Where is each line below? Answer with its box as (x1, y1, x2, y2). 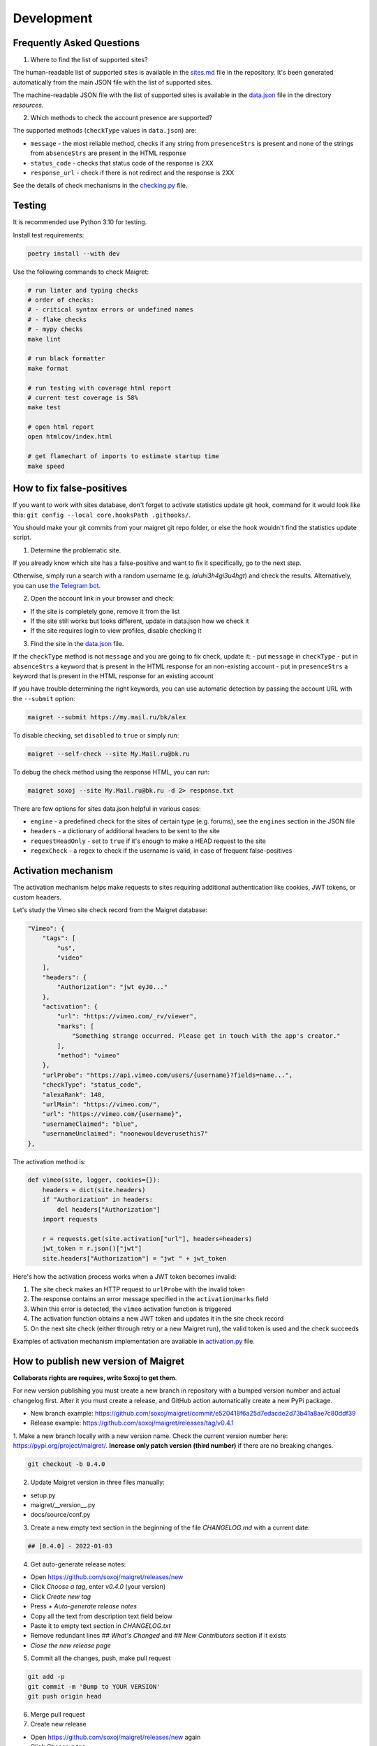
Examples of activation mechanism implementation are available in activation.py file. (13, 1337, 255, 1345)
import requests (42, 1215, 98, 1224)
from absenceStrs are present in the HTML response (30, 149, 186, 157)
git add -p (27, 1673, 65, 1681)
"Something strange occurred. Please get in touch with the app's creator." (71, 1032, 341, 1040)
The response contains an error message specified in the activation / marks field (30, 1295, 269, 1303)
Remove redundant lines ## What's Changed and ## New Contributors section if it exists (30, 1631, 286, 1640)
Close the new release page (30, 1641, 112, 1650)
